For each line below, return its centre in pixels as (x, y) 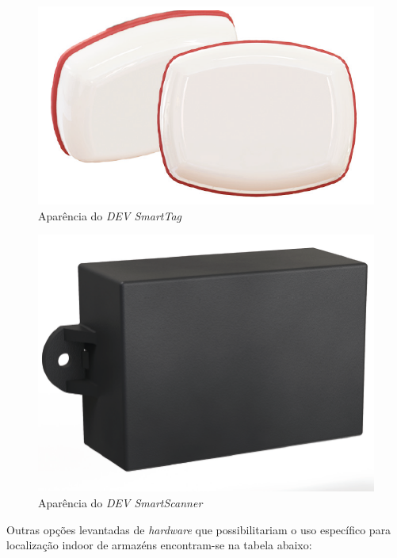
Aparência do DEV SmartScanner (120, 502)
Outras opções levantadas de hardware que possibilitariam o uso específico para (199, 529)
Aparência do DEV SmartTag (110, 215)
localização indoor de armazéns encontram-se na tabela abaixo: (159, 545)
